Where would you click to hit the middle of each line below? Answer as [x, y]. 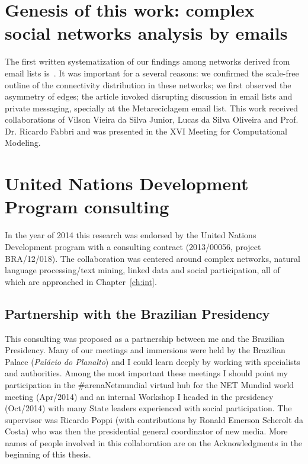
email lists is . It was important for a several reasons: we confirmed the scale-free [152, 73]
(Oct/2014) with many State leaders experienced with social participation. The [148, 408]
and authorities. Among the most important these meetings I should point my [147, 373]
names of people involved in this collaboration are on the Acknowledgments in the [153, 442]
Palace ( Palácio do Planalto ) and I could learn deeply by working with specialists [153, 361]
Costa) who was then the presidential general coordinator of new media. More [146, 431]
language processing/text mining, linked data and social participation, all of [142, 270]
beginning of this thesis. [48, 454]
